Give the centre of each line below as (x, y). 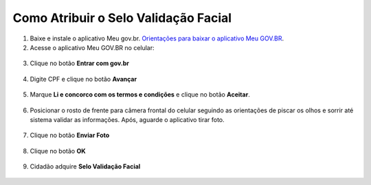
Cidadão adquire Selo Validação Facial (85, 166)
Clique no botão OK (58, 151)
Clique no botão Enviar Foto (70, 135)
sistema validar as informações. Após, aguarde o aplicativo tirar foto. (127, 119)
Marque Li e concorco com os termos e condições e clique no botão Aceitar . (140, 95)
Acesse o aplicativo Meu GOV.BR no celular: (92, 47)
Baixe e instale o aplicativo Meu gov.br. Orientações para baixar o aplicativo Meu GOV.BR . (157, 38)
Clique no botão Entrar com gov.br (80, 63)
